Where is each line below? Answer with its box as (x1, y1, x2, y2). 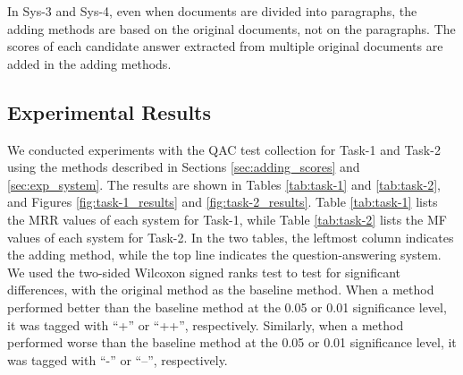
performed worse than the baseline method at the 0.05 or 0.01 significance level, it (7, 333, 457, 352)
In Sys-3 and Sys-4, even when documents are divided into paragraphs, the (7, 2, 417, 20)
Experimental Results (7, 98, 211, 125)
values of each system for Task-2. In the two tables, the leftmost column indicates (7, 227, 454, 246)
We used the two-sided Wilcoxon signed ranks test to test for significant (7, 262, 401, 281)
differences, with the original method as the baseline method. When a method (7, 280, 434, 299)
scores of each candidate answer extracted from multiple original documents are (7, 37, 443, 55)
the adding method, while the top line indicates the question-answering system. (7, 245, 442, 264)
